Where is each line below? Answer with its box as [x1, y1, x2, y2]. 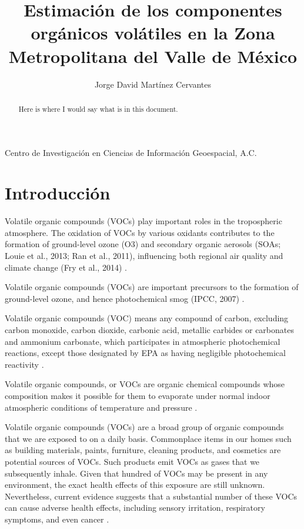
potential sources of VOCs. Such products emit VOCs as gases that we [5, 455, 260, 467]
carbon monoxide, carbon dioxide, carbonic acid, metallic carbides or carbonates [5, 324, 294, 336]
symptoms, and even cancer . [5, 513, 109, 525]
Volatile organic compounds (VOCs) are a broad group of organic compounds [5, 421, 284, 433]
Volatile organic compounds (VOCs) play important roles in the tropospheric [5, 215, 282, 227]
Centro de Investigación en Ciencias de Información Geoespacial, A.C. [5, 146, 257, 158]
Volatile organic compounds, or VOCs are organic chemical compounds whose [5, 378, 285, 390]
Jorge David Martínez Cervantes [94, 78, 212, 90]
